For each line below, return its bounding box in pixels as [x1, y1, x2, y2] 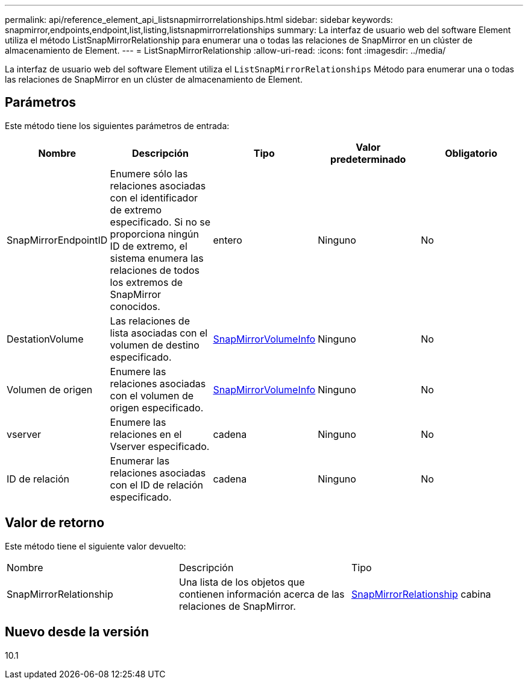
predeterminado [330, 153, 406, 165]
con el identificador [110, 191, 198, 204]
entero [213, 233, 242, 246]
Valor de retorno [5, 515, 105, 531]
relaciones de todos [110, 264, 200, 276]
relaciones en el [110, 428, 182, 440]
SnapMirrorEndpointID [7, 233, 108, 246]
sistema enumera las [110, 252, 204, 264]
